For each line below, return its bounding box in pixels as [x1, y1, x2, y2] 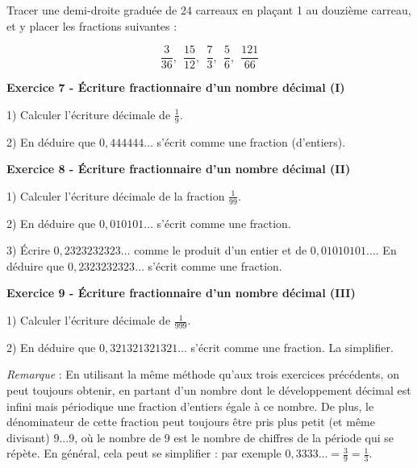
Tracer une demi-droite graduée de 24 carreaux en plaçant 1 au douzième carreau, [6, 2, 411, 18]
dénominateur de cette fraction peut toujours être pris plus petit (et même [6, 413, 375, 430]
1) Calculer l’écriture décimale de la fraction [6, 187, 225, 204]
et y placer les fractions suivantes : [6, 17, 177, 34]
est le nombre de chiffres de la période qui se [173, 429, 394, 445]
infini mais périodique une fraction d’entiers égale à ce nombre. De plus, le [6, 397, 374, 414]
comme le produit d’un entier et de [134, 242, 307, 259]
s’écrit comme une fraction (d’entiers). [156, 133, 346, 150]
